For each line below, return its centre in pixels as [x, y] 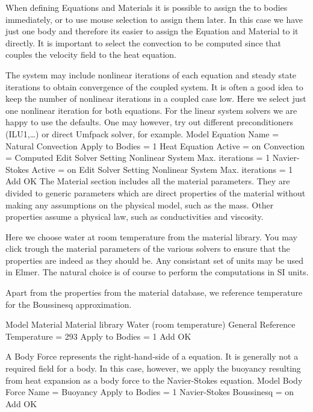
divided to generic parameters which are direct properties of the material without [156, 192]
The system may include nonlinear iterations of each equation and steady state [151, 74]
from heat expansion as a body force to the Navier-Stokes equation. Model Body [154, 380]
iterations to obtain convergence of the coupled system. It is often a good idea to [154, 86]
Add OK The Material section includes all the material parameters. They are [148, 181]
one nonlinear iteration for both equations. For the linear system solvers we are [151, 110]
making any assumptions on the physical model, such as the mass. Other [140, 204]
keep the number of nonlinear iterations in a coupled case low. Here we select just [156, 98]
